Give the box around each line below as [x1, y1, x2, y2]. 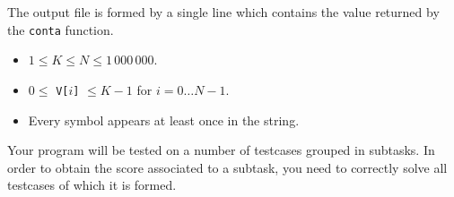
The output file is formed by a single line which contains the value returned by [7, 3, 440, 21]
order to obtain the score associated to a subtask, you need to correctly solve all [7, 158, 448, 176]
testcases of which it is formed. [7, 176, 177, 194]
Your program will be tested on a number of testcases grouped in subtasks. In [7, 141, 435, 159]
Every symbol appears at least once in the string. [28, 110, 300, 129]
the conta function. [7, 20, 114, 39]
